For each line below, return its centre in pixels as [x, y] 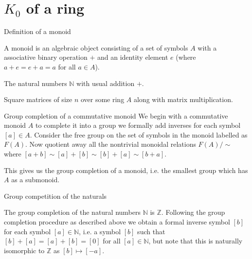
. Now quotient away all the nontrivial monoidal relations [110, 144]
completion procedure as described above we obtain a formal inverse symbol [117, 222]
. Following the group [193, 212]
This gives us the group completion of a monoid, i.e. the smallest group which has [126, 170]
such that [151, 231]
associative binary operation [46, 57]
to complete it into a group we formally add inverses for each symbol [138, 125]
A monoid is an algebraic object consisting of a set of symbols [96, 47]
